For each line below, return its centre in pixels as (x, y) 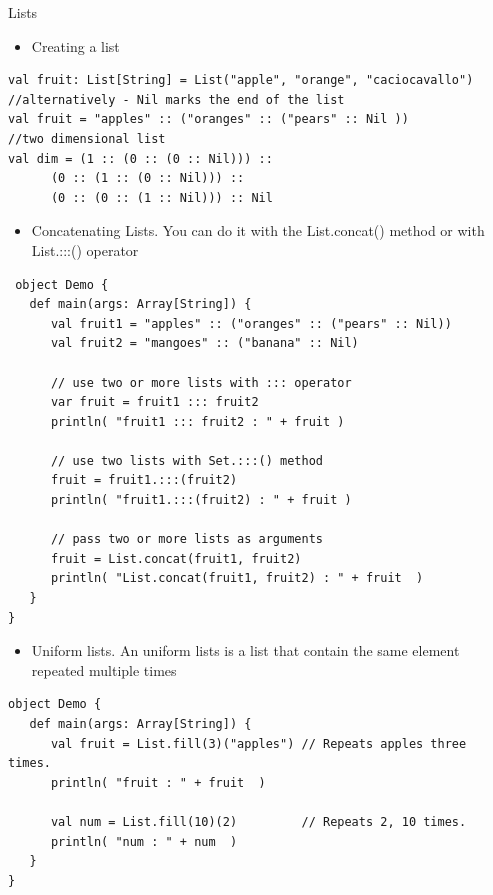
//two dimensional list (87, 138)
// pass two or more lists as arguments (186, 539)
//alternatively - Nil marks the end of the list (176, 99)
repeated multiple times (104, 669)
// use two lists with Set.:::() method (186, 460)
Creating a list (75, 45)
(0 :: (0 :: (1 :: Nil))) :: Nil (161, 197)
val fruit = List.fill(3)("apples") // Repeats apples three (258, 743)
